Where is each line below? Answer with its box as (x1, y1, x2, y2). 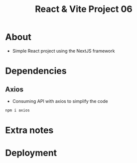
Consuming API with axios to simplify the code (12, 98, 108, 104)
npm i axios (5, 108, 30, 113)
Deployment (5, 148, 57, 159)
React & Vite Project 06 (34, 3, 133, 15)
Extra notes (5, 125, 54, 136)
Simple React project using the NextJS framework (12, 48, 115, 54)
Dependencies (5, 66, 67, 77)
